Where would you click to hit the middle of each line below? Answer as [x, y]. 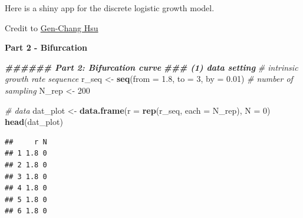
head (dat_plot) [34, 122]
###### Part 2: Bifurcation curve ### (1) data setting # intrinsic [151, 67]
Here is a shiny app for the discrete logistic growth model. [110, 8]
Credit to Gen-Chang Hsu [52, 27]
